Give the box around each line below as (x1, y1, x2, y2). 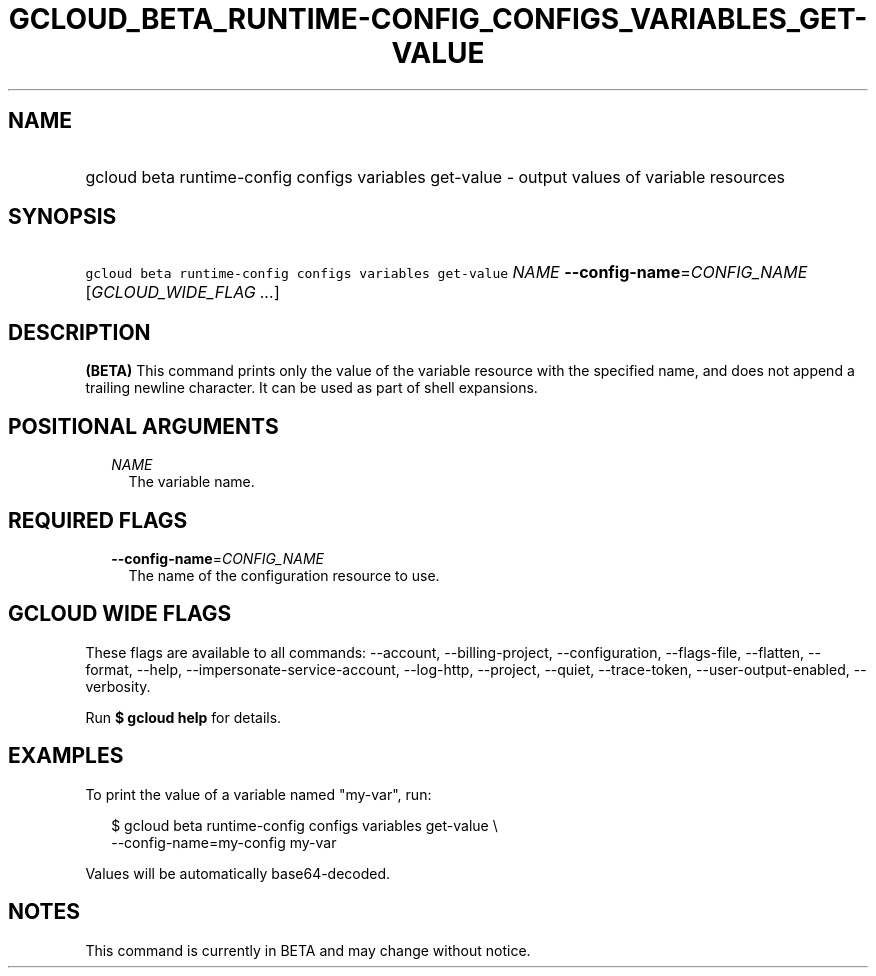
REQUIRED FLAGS (8, 507, 188, 533)
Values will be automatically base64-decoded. (85, 864, 391, 882)
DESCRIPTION (8, 319, 151, 345)
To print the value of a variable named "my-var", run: (85, 785, 432, 803)
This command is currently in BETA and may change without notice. (85, 941, 531, 959)
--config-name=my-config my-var (111, 833, 337, 851)
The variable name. (128, 473, 255, 491)
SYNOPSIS (8, 204, 117, 230)
